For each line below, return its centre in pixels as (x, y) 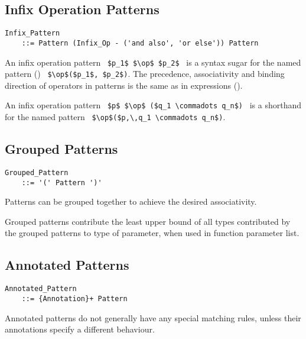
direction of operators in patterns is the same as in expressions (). (124, 85)
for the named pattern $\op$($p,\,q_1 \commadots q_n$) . (115, 117)
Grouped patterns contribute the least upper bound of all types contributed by (148, 221)
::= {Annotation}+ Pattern (74, 298)
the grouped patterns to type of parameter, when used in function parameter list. (152, 233)
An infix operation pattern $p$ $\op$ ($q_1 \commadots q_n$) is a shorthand (153, 105)
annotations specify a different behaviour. (80, 329)
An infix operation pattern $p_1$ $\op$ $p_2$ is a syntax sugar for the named (153, 62)
